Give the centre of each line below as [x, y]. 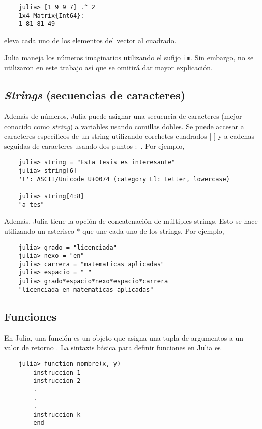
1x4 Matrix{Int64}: [51, 16]
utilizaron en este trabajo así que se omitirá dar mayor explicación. [108, 67]
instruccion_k [57, 415]
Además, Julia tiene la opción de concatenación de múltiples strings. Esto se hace [131, 221]
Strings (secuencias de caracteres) [95, 95]
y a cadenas [236, 136]
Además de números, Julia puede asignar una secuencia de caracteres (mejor [123, 116]
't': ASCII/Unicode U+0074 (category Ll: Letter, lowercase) [124, 179]
